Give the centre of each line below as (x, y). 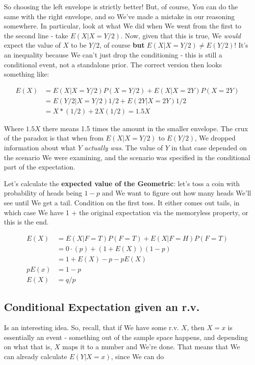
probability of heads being (43, 193)
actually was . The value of (124, 148)
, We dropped (215, 138)
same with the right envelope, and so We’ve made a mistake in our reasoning (119, 16)
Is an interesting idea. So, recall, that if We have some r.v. (91, 327)
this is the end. (26, 222)
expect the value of (32, 45)
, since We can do (137, 356)
